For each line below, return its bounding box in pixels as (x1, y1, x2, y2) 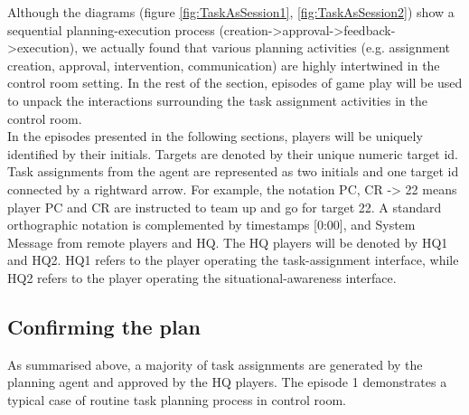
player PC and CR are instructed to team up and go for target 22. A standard (7, 197, 442, 216)
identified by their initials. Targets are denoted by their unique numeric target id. (7, 144, 458, 163)
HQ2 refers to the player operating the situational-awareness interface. (7, 268, 397, 287)
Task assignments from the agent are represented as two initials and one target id (7, 162, 459, 181)
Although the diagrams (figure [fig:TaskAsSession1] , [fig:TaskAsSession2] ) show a (7, 3, 455, 21)
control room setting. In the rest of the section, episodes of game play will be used (7, 73, 463, 92)
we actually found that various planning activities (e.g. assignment (81, 38, 450, 57)
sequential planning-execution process (7, 20, 215, 39)
